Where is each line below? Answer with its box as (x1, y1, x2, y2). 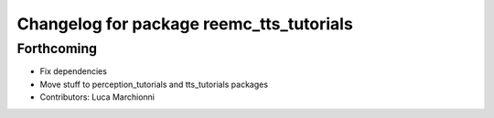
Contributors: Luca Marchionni (39, 91, 156, 102)
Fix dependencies (39, 66, 107, 77)
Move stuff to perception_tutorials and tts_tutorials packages (39, 79, 269, 90)
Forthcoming (16, 40, 98, 57)
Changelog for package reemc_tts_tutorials (16, 14, 354, 34)
